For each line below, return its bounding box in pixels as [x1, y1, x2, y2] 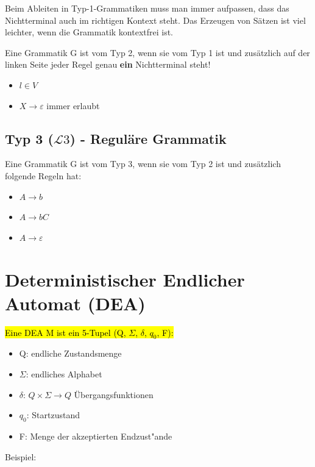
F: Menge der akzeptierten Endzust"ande [19, 430, 172, 443]
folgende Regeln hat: [5, 169, 82, 182]
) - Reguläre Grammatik [69, 129, 227, 148]
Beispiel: [5, 450, 37, 463]
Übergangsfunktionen [74, 388, 154, 401]
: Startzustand [26, 408, 80, 421]
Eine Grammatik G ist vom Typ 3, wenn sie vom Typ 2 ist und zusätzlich [5, 157, 281, 170]
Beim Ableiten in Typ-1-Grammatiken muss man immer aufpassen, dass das [5, 2, 289, 14]
